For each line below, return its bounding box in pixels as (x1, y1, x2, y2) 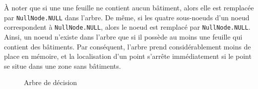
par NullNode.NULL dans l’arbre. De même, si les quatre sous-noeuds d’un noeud (4, 12, 250, 22)
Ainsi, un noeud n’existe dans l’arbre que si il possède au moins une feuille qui (4, 31, 243, 42)
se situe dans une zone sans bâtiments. (4, 60, 121, 71)
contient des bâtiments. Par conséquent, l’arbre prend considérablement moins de (4, 41, 251, 51)
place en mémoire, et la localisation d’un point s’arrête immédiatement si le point (4, 51, 252, 61)
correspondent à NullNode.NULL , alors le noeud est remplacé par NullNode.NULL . (4, 22, 251, 32)
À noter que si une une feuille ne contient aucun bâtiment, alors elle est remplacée (4, 2, 254, 12)
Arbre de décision (24, 77, 77, 88)
